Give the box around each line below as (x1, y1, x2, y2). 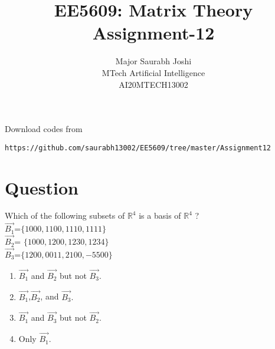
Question (5, 175, 78, 199)
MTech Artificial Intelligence (102, 66, 205, 78)
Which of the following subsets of (5, 209, 125, 222)
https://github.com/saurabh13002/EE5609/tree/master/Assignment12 (5, 143, 271, 152)
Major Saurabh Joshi (115, 55, 192, 67)
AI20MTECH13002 (119, 78, 188, 90)
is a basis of (139, 209, 181, 222)
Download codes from (5, 123, 83, 135)
